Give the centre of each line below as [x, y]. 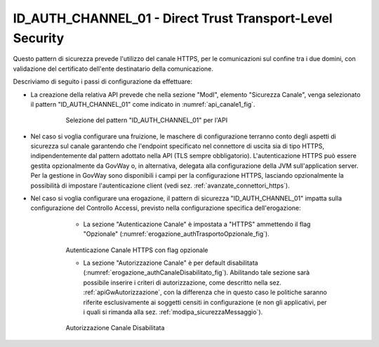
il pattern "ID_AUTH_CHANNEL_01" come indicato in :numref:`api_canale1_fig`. [143, 104]
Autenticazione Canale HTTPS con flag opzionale [137, 250]
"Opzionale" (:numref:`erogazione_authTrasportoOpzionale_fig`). [176, 234]
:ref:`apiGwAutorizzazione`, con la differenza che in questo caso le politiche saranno [205, 292]
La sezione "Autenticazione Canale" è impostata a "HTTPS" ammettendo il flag [197, 224]
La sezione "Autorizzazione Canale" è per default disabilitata [171, 263]
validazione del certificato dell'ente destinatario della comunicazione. [113, 68]
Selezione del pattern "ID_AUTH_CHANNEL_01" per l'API [147, 120]
